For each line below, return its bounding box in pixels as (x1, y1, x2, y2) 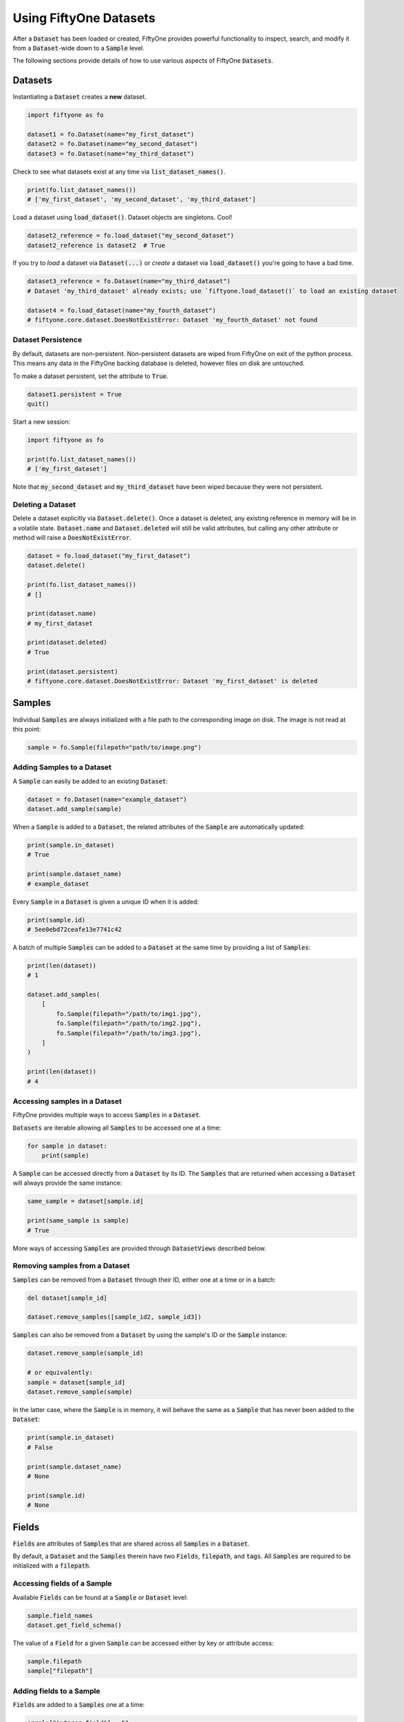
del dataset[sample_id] (27, 1294, 108, 1302)
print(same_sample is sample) (27, 1216, 129, 1225)
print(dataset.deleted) (27, 639, 108, 647)
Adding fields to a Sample (12, 1686, 100, 1696)
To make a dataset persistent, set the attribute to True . (12, 372, 169, 380)
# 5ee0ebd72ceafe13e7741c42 (27, 925, 122, 933)
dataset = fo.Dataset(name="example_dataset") (27, 796, 187, 803)
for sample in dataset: (27, 1142, 108, 1150)
